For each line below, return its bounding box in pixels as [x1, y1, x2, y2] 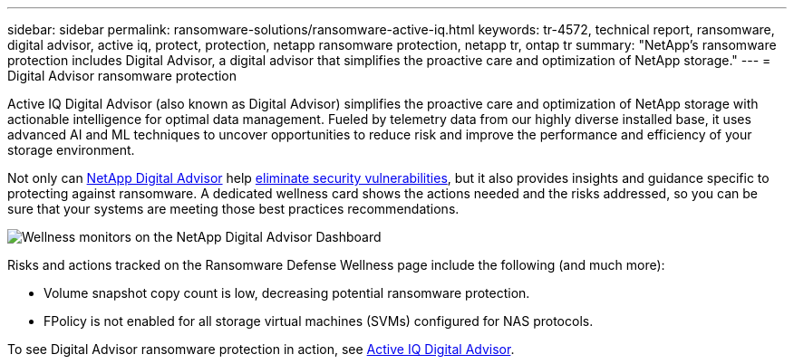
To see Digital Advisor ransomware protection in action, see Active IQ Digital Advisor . [7, 341, 515, 357]
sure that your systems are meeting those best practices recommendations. [7, 201, 460, 216]
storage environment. [7, 142, 135, 158]
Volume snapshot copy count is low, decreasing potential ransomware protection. [44, 285, 530, 301]
